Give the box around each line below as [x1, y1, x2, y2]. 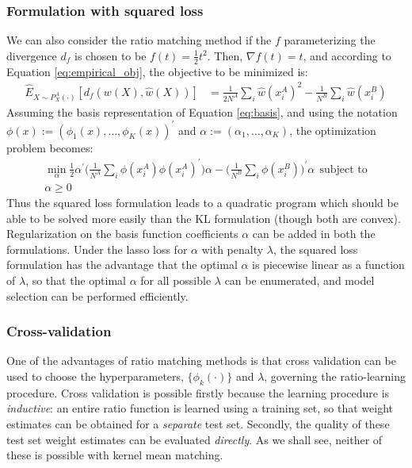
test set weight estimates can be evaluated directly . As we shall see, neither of [6, 431, 383, 447]
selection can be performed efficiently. [6, 287, 189, 304]
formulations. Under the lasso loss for [6, 240, 188, 257]
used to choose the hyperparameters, [6, 368, 184, 385]
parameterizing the [284, 32, 376, 48]
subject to [319, 163, 368, 175]
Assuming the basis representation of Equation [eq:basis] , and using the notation [6, 103, 398, 120]
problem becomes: [6, 139, 93, 155]
